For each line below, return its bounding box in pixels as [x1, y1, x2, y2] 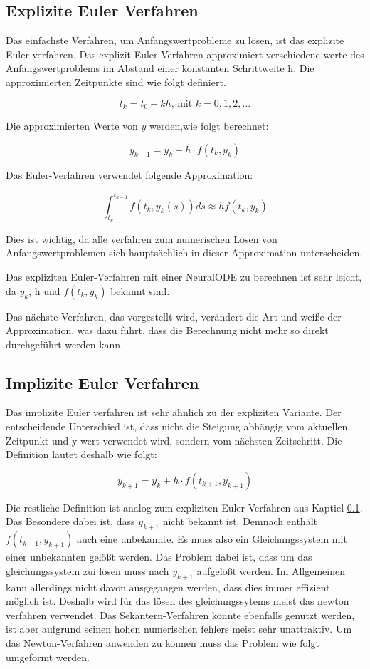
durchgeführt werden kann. [6, 336, 124, 351]
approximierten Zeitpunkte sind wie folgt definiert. [6, 74, 226, 89]
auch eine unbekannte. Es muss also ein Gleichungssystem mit [76, 531, 347, 546]
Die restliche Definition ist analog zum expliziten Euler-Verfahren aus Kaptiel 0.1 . [6, 499, 363, 514]
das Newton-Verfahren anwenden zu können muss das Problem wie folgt [6, 636, 319, 650]
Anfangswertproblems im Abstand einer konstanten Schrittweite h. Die [6, 61, 314, 76]
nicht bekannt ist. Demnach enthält [162, 514, 317, 529]
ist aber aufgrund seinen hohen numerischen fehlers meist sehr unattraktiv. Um [6, 621, 352, 636]
